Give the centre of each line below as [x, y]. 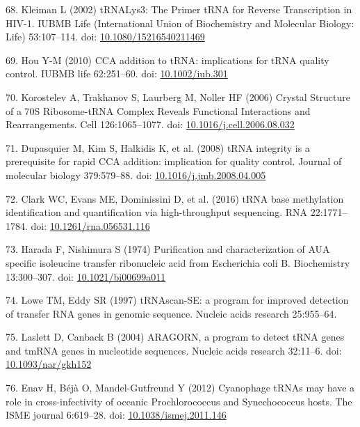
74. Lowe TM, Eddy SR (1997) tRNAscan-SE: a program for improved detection [177, 300]
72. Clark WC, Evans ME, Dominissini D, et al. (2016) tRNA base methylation [175, 198]
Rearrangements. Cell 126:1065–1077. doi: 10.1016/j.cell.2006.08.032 [150, 124]
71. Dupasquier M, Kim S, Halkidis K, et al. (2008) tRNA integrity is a [158, 147]
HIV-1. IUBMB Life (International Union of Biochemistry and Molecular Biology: [180, 23]
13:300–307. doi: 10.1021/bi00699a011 [86, 276]
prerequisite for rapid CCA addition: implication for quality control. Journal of [174, 161]
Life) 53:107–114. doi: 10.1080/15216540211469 [105, 37]
